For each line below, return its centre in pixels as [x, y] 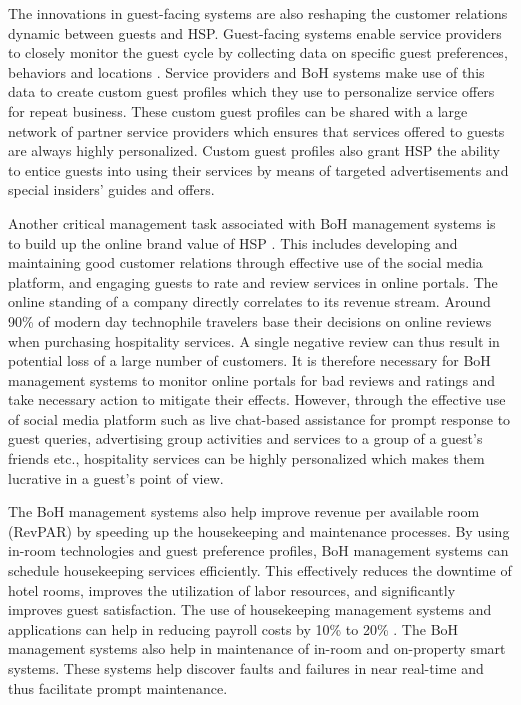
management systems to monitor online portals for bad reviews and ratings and [252, 379]
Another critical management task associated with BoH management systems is [252, 222]
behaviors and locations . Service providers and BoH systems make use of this [246, 71]
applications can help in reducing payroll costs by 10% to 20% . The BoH [233, 628]
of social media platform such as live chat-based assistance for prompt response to [259, 418]
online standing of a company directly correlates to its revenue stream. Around [249, 301]
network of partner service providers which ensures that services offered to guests [256, 130]
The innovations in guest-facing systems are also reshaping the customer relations [258, 13]
